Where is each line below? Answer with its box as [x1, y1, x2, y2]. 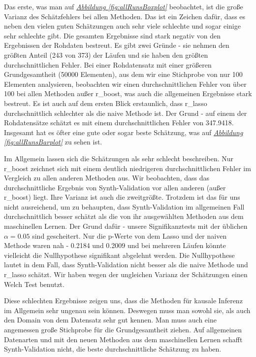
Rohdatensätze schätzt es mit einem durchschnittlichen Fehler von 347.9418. [4, 117, 234, 128]
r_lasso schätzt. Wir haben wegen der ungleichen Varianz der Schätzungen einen [4, 269, 248, 280]
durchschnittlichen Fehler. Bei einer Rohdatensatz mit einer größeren [4, 59, 212, 70]
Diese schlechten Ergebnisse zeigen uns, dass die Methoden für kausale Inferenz [4, 295, 243, 306]
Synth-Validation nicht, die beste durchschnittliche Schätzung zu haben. [4, 344, 222, 354]
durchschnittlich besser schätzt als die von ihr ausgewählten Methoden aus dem [4, 211, 244, 221]
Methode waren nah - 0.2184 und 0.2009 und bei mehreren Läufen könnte [4, 240, 226, 250]
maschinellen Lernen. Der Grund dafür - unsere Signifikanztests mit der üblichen [4, 221, 248, 231]
